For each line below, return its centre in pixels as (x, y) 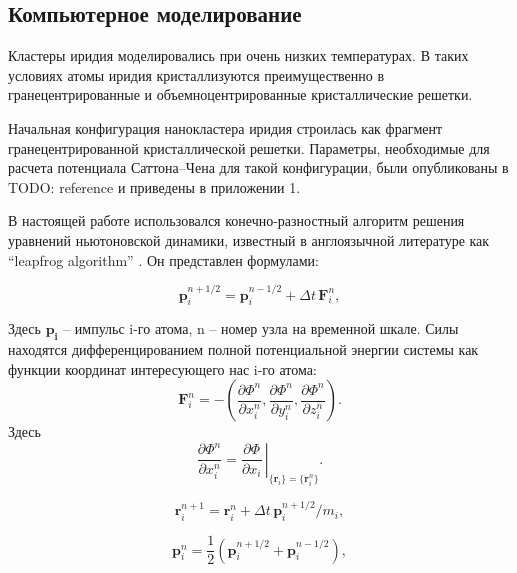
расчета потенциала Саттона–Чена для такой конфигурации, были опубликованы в (258, 167)
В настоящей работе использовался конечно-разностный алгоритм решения (236, 220)
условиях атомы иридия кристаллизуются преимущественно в (196, 74)
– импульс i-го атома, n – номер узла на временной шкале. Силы (261, 328)
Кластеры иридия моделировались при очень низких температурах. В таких (238, 55)
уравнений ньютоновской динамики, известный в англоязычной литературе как (249, 239)
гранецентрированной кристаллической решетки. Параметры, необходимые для (249, 147)
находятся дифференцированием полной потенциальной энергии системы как (243, 349)
